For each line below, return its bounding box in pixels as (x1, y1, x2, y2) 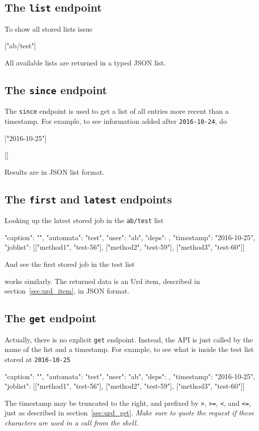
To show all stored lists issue (5, 23, 93, 34)
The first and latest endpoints (5, 191, 172, 206)
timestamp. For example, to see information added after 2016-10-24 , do (5, 116, 227, 126)
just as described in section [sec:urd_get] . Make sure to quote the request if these (5, 407, 254, 418)
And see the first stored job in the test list (5, 259, 135, 269)
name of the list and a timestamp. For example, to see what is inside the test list (5, 344, 254, 354)
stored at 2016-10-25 (5, 353, 70, 364)
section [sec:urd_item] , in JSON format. (5, 285, 130, 296)
